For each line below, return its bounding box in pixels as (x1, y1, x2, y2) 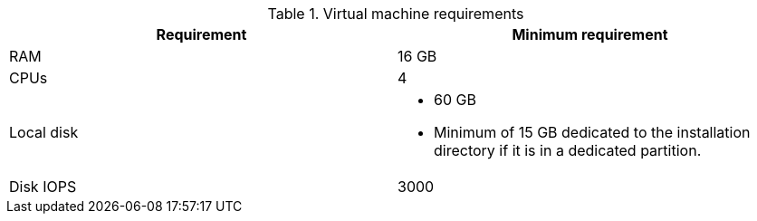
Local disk (9, 123, 79, 141)
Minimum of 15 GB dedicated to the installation (434, 123, 751, 141)
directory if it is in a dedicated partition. (434, 141, 702, 159)
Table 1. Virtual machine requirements (267, 5, 524, 23)
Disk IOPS (9, 178, 77, 196)
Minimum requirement (512, 25, 668, 43)
